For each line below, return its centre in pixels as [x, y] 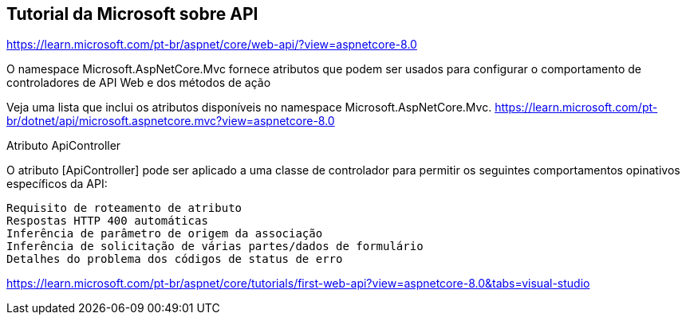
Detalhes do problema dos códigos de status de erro [175, 259]
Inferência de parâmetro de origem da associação [165, 234]
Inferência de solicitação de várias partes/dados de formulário [215, 247]
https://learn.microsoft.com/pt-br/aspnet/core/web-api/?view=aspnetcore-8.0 [212, 45]
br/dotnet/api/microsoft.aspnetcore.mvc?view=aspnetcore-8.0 [171, 121]
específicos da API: [57, 184]
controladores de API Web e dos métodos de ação [139, 83]
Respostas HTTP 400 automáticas [107, 221]
